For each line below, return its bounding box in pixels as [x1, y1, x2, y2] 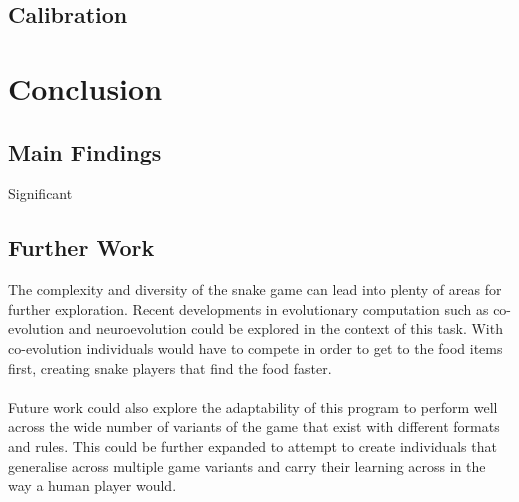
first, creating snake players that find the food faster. [8, 357, 332, 378]
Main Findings [8, 136, 162, 167]
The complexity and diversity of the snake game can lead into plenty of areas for [8, 279, 502, 300]
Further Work [8, 232, 155, 263]
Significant [8, 183, 73, 204]
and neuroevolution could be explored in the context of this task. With [68, 318, 503, 339]
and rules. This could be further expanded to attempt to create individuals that [8, 435, 497, 456]
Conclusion [8, 67, 163, 108]
